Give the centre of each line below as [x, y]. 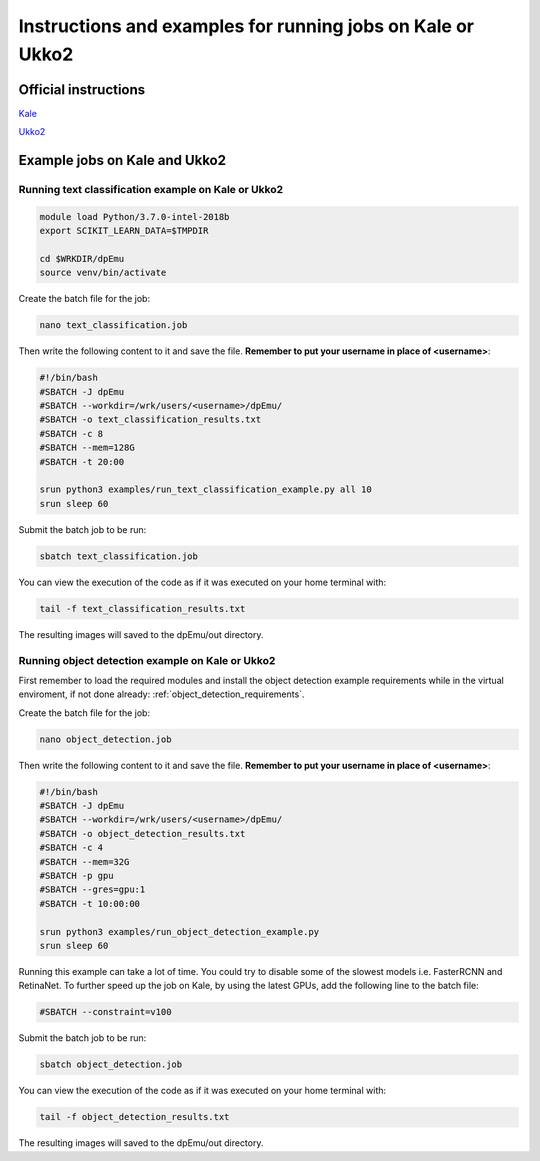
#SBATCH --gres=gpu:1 [92, 889]
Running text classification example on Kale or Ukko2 [151, 190]
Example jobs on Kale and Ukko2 [122, 160]
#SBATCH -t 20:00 [82, 461]
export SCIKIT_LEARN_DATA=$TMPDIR [124, 231]
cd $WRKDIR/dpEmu [82, 258]
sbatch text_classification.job [119, 556]
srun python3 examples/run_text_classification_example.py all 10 [205, 489]
